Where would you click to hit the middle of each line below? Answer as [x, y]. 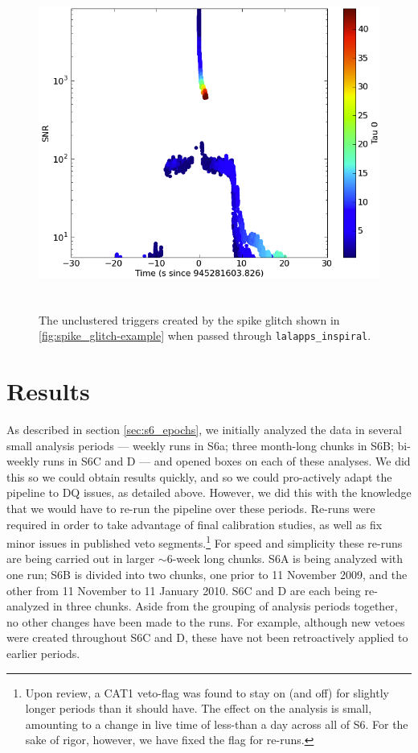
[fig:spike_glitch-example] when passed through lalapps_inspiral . [205, 335]
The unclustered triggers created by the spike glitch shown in [189, 319]
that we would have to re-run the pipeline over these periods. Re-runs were [191, 508]
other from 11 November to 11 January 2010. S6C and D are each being [184, 590]
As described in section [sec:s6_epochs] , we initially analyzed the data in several [204, 429]
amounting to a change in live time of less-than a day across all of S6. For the [217, 724]
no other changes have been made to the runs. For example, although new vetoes [206, 621]
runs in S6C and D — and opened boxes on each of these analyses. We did [227, 461]
